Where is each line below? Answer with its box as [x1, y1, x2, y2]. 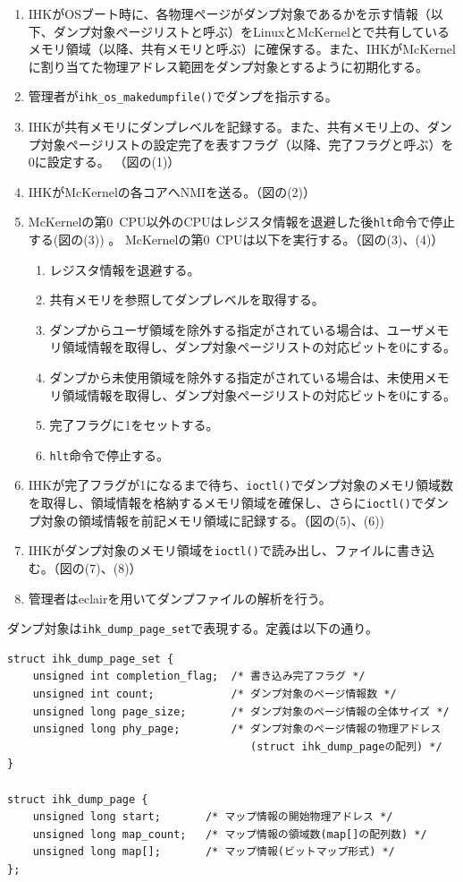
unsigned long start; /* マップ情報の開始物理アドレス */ [32, 810, 393, 824]
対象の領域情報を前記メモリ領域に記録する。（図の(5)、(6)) [40, 510, 385, 529]
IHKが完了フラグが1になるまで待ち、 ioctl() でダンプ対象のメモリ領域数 [28, 475, 453, 494]
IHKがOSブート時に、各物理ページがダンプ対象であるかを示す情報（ [28, 4, 431, 22]
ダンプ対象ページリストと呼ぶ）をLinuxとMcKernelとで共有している [53, 21, 450, 40]
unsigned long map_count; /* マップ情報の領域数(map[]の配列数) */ [32, 827, 427, 841]
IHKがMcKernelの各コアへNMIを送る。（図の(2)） [28, 182, 316, 201]
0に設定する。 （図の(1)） [28, 152, 181, 171]
